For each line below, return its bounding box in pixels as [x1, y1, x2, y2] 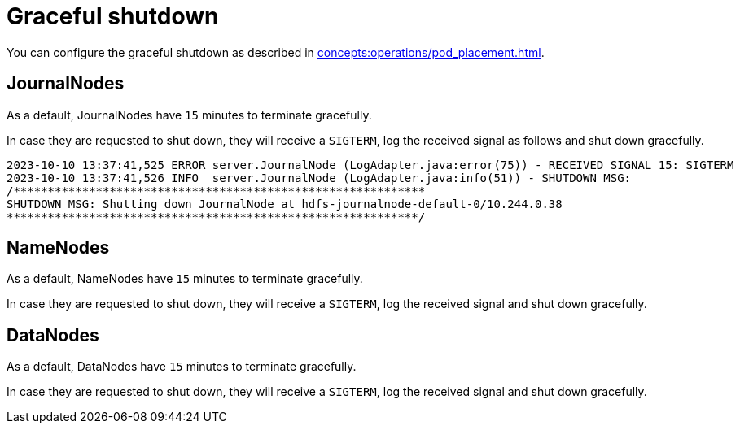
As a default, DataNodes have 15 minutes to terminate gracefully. [7, 359, 357, 374]
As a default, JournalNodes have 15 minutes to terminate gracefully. [7, 107, 372, 122]
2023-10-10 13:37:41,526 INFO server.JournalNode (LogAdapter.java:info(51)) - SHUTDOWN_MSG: [7, 171, 632, 185]
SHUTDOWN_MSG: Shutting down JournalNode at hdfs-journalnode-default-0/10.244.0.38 [7, 197, 563, 211]
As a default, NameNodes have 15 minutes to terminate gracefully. [7, 271, 363, 286]
